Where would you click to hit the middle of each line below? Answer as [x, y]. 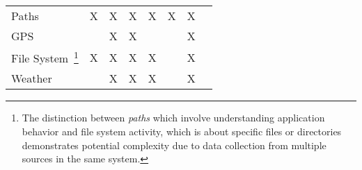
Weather [32, 78]
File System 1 [45, 57]
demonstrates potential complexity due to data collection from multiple [174, 145]
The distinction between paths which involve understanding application [173, 118]
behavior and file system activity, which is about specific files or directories [182, 131]
